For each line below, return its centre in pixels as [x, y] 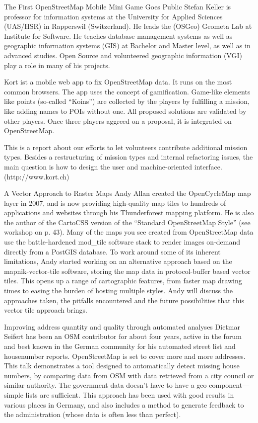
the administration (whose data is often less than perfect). [93, 414]
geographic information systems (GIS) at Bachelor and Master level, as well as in [127, 45]
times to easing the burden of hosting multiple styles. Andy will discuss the [119, 291]
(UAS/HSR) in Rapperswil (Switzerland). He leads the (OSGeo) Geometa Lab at [128, 26]
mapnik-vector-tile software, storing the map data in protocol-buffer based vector [127, 271]
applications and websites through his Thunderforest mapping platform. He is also [129, 212]
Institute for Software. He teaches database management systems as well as [118, 36]
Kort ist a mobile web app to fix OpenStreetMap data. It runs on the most [118, 82]
